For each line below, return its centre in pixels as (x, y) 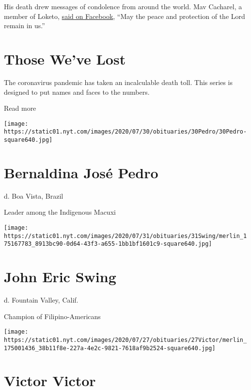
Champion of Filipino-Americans (52, 316)
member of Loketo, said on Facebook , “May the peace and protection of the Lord (125, 16)
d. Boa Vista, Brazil (34, 195)
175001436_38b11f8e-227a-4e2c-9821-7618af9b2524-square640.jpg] (110, 348)
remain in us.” (24, 25)
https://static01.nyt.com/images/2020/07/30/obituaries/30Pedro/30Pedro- (125, 132)
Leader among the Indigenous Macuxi (60, 212)
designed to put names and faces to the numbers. (77, 92)
